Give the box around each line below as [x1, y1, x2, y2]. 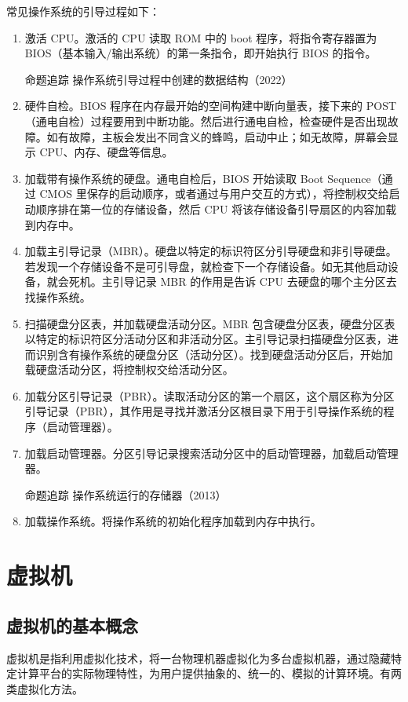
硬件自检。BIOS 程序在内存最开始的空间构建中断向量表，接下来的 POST [24, 97, 397, 114]
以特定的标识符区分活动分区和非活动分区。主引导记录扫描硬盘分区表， [24, 331, 388, 347]
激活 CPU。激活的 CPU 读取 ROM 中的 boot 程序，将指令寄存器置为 [24, 29, 377, 46]
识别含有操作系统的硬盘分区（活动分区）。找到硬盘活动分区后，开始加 [35, 346, 393, 362]
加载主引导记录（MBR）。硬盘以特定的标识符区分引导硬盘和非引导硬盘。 [24, 243, 397, 259]
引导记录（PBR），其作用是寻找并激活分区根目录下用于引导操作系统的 [24, 403, 384, 419]
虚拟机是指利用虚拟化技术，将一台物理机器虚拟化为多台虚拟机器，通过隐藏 [6, 649, 391, 666]
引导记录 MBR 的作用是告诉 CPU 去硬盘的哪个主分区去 [112, 273, 397, 290]
